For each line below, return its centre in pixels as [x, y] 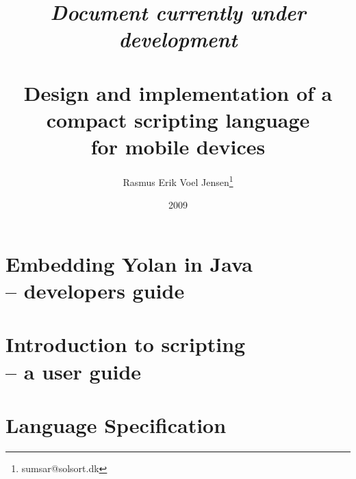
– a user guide [74, 371]
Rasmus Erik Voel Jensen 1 [178, 181]
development [178, 39]
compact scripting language [178, 119]
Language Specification [116, 425]
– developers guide [95, 291]
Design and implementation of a [178, 92]
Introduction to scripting [126, 344]
